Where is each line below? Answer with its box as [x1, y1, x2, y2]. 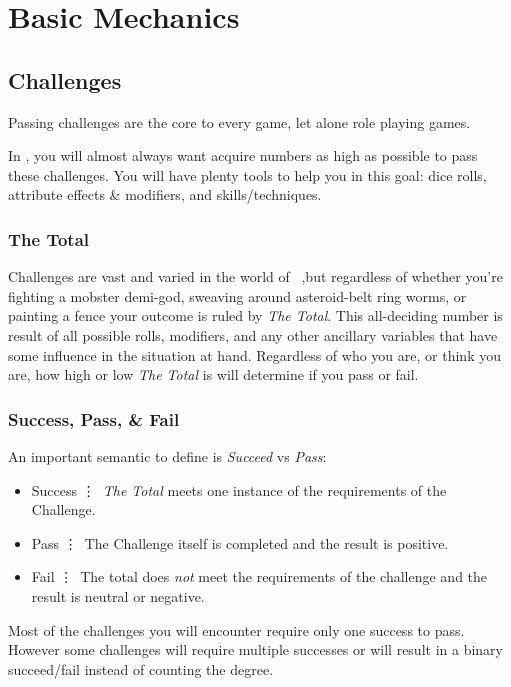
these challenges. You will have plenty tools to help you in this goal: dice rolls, [8, 164, 487, 185]
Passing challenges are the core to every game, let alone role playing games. [8, 111, 471, 132]
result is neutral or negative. [31, 585, 205, 606]
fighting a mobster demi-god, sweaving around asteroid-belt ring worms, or [8, 285, 467, 306]
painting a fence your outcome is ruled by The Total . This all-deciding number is [8, 305, 503, 326]
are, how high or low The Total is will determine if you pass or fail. [8, 364, 419, 385]
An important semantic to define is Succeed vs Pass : [8, 445, 327, 466]
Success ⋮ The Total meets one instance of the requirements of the [31, 479, 447, 500]
